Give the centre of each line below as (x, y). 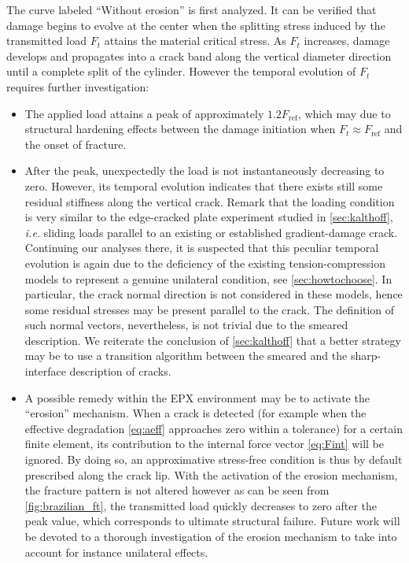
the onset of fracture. (76, 144)
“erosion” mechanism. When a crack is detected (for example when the (195, 413)
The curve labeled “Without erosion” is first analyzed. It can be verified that (192, 9)
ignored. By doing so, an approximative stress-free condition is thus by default (214, 459)
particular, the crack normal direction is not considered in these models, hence (214, 294)
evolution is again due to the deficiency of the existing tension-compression (205, 263)
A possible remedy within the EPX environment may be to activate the (197, 397)
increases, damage (347, 41)
